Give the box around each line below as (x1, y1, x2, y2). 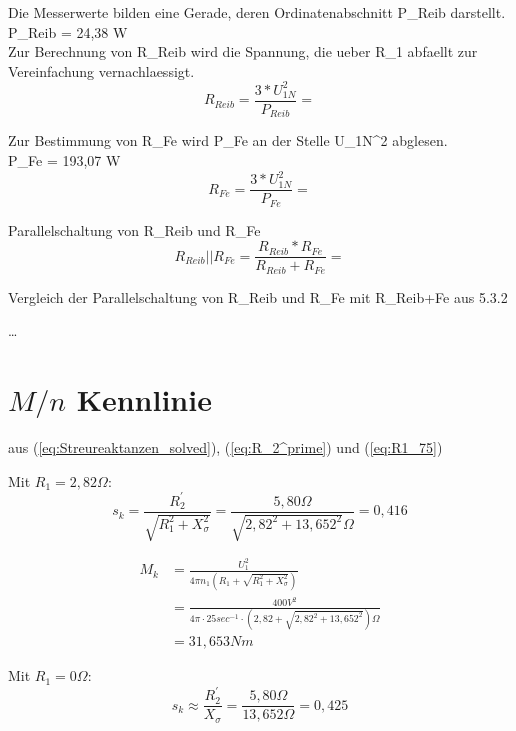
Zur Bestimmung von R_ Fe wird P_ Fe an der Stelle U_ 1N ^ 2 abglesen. (8, 130, 448, 151)
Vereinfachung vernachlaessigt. (8, 60, 195, 81)
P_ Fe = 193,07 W (8, 149, 121, 170)
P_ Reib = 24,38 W (8, 21, 128, 42)
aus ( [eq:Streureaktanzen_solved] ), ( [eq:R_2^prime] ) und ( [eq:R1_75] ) (8, 437, 443, 458)
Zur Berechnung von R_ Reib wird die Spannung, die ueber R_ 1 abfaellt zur (8, 41, 478, 62)
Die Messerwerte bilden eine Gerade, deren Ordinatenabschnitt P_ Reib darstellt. (8, 2, 506, 22)
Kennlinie (76, 379, 212, 420)
